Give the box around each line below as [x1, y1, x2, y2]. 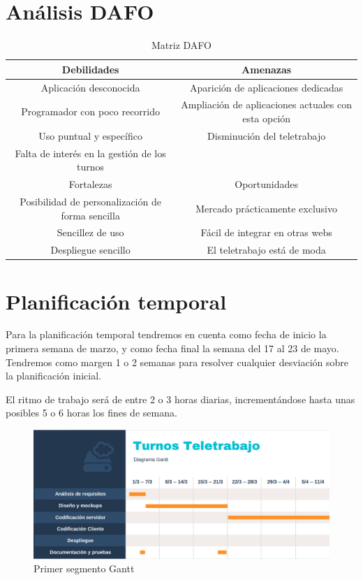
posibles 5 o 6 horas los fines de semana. [6, 405, 177, 420]
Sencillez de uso [57, 225, 124, 240]
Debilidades [61, 61, 119, 76]
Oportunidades [235, 177, 299, 191]
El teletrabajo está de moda [207, 242, 326, 257]
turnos [77, 159, 105, 174]
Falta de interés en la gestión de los [15, 145, 166, 160]
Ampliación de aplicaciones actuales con [181, 97, 352, 112]
